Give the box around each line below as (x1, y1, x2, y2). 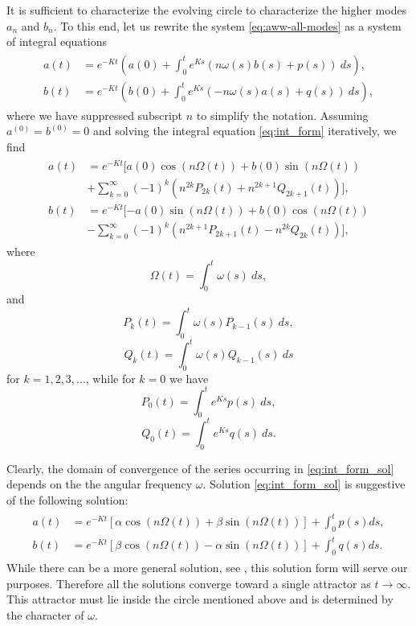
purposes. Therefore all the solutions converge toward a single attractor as (6, 575, 371, 591)
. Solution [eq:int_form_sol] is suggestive (202, 476, 406, 492)
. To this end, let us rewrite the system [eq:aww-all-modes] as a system (53, 17, 402, 34)
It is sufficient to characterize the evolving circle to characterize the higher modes (6, 2, 407, 18)
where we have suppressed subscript (6, 106, 183, 123)
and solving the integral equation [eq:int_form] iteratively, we (93, 122, 397, 139)
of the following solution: (6, 491, 128, 508)
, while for (85, 369, 136, 386)
